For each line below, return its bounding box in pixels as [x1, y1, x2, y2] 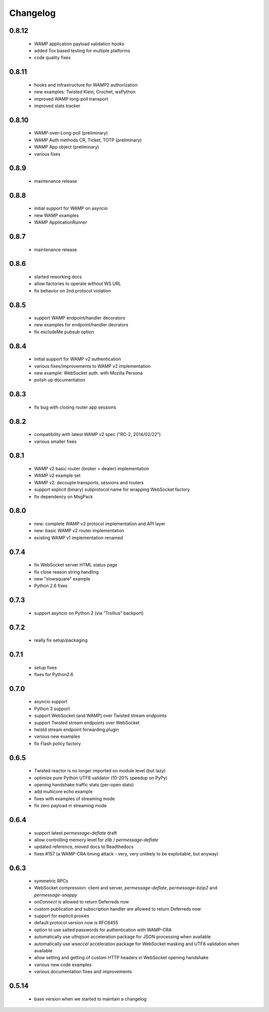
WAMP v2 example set [34, 472, 81, 478]
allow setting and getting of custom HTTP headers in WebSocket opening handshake [34, 955, 209, 961]
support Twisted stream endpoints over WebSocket [34, 720, 139, 725]
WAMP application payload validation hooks [34, 40, 125, 47]
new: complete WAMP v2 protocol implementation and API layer [34, 521, 165, 527]
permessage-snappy [34, 892, 77, 898]
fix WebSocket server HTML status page [34, 562, 118, 568]
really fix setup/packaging [34, 637, 88, 643]
